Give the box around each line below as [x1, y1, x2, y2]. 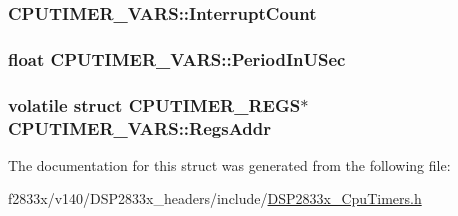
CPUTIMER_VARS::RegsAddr [8, 115, 271, 140]
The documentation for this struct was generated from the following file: [8, 154, 451, 175]
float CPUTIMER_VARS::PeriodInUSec [8, 46, 346, 71]
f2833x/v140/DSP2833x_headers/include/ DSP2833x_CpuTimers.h [8, 188, 422, 209]
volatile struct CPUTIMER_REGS [8, 92, 301, 117]
